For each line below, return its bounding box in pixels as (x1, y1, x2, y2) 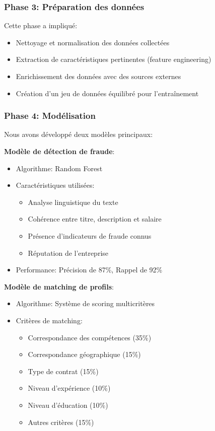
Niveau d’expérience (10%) (28, 383, 111, 393)
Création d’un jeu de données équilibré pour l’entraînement (16, 88, 199, 98)
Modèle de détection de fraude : (4, 146, 115, 156)
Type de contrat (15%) (28, 366, 99, 376)
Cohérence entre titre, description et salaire (28, 213, 162, 224)
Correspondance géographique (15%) (28, 349, 141, 360)
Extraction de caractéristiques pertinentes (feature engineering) (16, 54, 211, 64)
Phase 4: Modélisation (4, 109, 96, 122)
